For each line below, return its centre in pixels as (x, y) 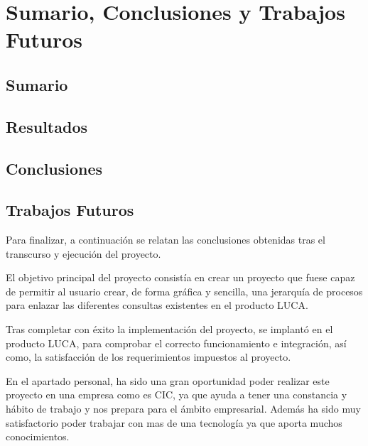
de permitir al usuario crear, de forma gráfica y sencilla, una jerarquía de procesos (184, 291)
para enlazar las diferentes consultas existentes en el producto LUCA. (157, 305)
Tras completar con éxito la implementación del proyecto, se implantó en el (169, 329)
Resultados (47, 126)
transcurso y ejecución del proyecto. (83, 253)
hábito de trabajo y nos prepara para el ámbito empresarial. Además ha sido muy (183, 409)
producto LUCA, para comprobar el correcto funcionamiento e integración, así (176, 343)
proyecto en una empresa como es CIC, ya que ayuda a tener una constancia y (177, 395)
